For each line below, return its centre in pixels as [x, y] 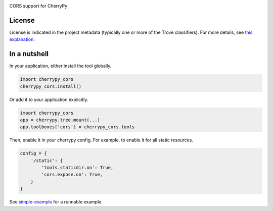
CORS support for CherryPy [38, 6]
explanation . [22, 39]
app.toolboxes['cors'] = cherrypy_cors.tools [77, 127]
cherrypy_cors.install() [51, 86]
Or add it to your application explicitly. [49, 99]
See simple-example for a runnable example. [56, 202]
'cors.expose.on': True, [72, 175]
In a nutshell [29, 54]
